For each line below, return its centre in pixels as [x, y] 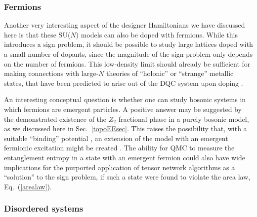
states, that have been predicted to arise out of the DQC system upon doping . [124, 83]
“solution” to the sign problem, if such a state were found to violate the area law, [127, 177]
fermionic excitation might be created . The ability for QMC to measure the [119, 148]
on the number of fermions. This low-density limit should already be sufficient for [127, 63]
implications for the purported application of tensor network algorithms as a [120, 167]
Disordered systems [44, 208]
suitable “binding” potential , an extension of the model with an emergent [116, 138]
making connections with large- [51, 73]
